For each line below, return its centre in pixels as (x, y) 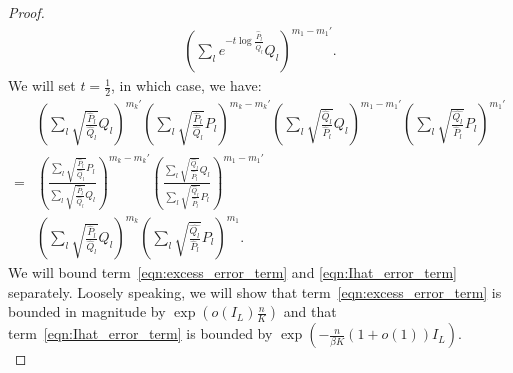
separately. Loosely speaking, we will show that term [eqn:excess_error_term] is (255, 291)
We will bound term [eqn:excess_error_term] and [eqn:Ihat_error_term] (232, 272)
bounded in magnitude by (87, 311)
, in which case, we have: (186, 85)
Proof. (26, 12)
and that (310, 311)
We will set (42, 85)
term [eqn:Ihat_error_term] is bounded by (140, 333)
